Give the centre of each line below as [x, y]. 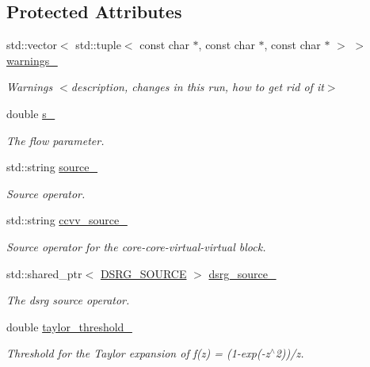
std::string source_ [52, 167]
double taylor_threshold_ [69, 326]
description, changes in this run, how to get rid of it [197, 87]
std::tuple [98, 45]
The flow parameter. [55, 140]
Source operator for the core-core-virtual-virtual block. [136, 246]
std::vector [32, 45]
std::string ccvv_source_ [67, 220]
